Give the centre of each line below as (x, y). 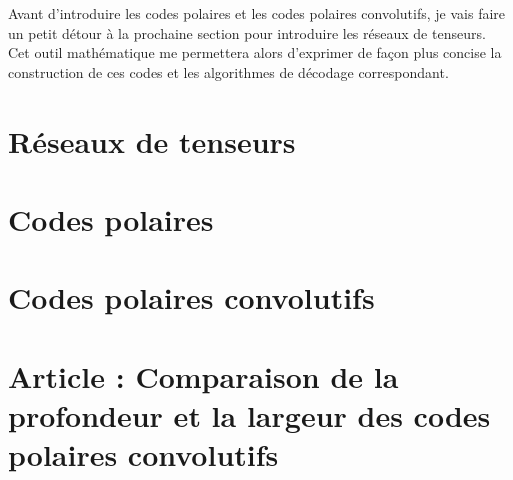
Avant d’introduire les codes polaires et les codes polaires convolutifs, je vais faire (257, 13)
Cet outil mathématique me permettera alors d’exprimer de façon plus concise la (255, 52)
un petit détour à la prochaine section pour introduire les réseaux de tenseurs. (247, 32)
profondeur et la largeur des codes (249, 414)
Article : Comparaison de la (203, 375)
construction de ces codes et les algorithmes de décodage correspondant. (228, 71)
